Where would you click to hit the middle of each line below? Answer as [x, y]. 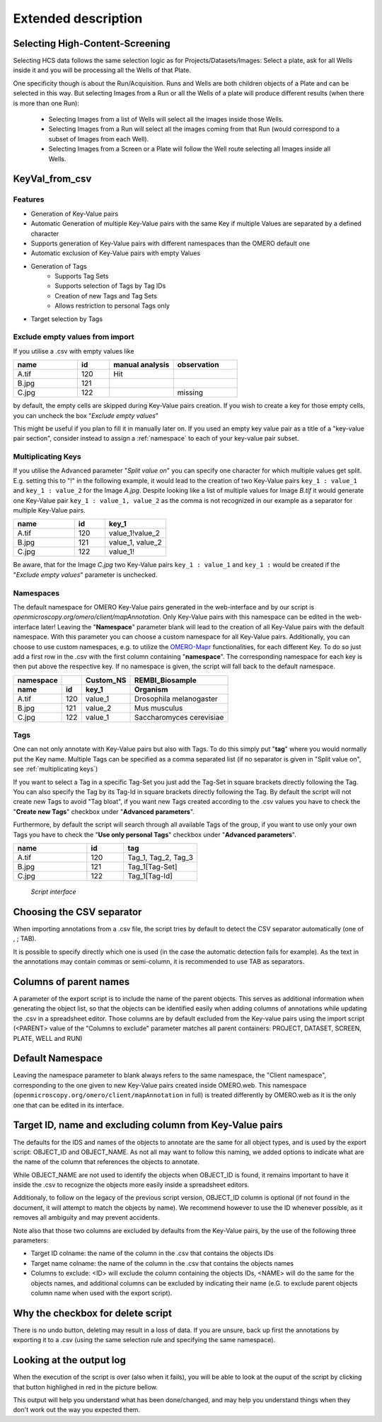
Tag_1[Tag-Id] [150, 875]
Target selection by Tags [66, 319]
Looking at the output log [70, 1360]
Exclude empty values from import [74, 337]
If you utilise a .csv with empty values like [74, 351]
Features [29, 199]
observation [198, 365]
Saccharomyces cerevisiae [179, 717]
